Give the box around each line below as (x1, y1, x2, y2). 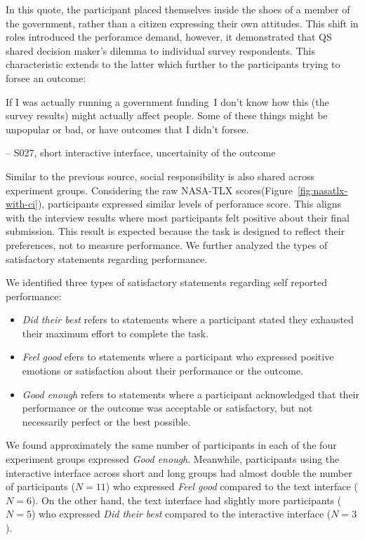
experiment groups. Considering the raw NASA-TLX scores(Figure (6, 182, 293, 197)
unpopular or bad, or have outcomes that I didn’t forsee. (6, 121, 249, 136)
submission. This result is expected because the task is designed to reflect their (6, 224, 345, 238)
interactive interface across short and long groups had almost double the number (6, 465, 352, 480)
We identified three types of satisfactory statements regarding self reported (6, 275, 328, 290)
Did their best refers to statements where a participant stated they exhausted (22, 312, 354, 327)
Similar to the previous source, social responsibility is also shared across (6, 168, 315, 183)
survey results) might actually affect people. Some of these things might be (6, 108, 328, 123)
